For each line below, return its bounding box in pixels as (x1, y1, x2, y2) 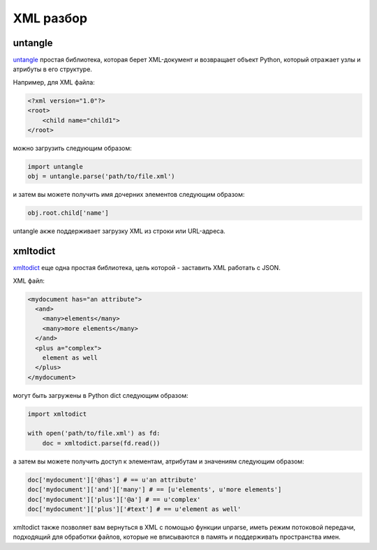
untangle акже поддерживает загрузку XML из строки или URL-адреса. (13, 227, 226, 235)
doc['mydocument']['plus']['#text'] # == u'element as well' (27, 505, 242, 513)
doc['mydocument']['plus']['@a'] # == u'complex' (27, 496, 201, 503)
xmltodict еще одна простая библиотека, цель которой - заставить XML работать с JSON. (13, 264, 281, 272)
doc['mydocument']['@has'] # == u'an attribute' (27, 475, 198, 484)
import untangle (27, 163, 84, 170)
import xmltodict (27, 410, 87, 418)
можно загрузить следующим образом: (13, 144, 132, 152)
